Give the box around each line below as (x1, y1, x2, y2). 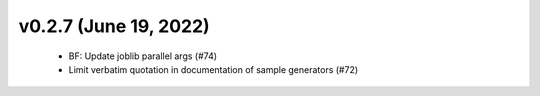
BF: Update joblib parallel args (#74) (68, 50, 218, 62)
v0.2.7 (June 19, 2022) (18, 15, 210, 37)
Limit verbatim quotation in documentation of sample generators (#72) (68, 63, 359, 75)
